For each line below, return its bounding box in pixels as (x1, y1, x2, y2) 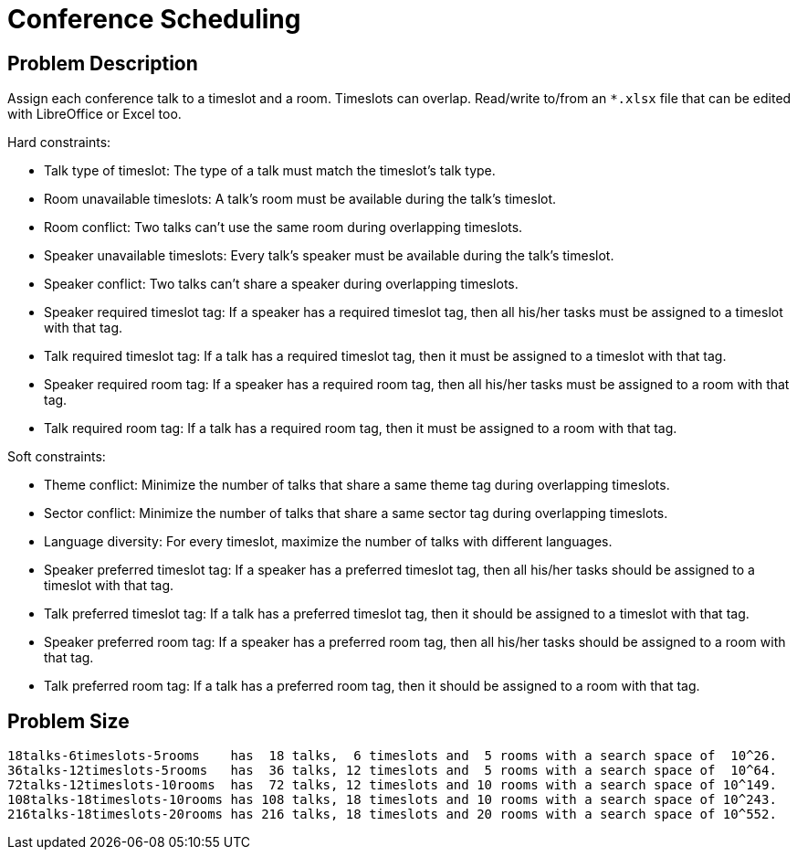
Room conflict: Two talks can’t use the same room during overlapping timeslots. (44, 219, 523, 236)
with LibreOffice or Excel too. (7, 106, 182, 122)
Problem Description (7, 51, 198, 75)
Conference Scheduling (7, 4, 301, 35)
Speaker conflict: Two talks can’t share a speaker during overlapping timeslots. (44, 276, 519, 292)
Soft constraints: (7, 449, 106, 465)
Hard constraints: (7, 134, 111, 151)
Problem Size (7, 709, 130, 733)
